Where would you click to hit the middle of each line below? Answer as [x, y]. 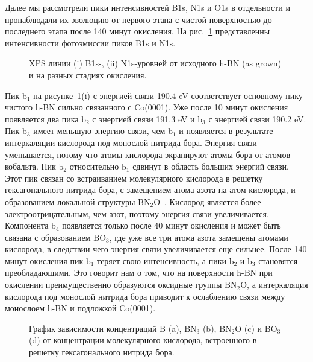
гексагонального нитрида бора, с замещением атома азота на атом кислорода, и [150, 190]
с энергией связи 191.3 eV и [144, 119]
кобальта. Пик [30, 166]
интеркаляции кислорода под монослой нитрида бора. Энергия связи [131, 142]
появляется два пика [42, 119]
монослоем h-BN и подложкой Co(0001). [80, 308]
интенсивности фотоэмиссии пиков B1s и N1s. [90, 43]
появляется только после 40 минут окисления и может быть [172, 225]
